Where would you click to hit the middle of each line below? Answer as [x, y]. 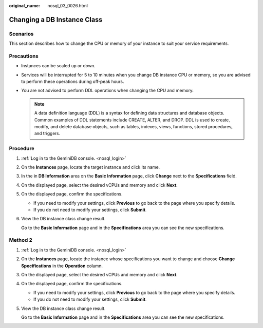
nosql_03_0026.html [67, 6]
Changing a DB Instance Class [56, 19]
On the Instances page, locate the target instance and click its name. [91, 167]
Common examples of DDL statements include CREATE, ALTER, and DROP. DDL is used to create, [132, 120]
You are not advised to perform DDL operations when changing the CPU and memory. [107, 91]
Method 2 [21, 240]
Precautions [24, 56]
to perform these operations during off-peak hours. [73, 82]
